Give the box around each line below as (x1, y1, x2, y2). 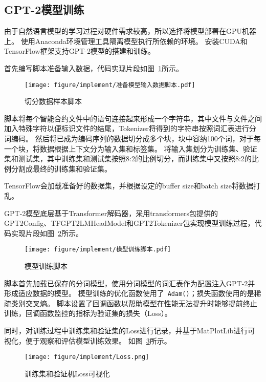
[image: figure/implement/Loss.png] (25, 353, 149, 361)
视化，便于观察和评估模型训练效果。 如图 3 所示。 (4, 335, 171, 346)
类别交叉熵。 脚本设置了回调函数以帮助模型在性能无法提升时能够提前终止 (11, 298, 257, 308)
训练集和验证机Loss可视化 (25, 368, 110, 378)
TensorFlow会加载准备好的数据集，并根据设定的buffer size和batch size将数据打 (4, 180, 260, 191)
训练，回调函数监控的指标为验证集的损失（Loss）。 (4, 308, 172, 319)
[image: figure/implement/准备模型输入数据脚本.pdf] (25, 81, 195, 89)
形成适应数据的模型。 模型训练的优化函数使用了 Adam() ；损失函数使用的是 (4, 288, 254, 299)
